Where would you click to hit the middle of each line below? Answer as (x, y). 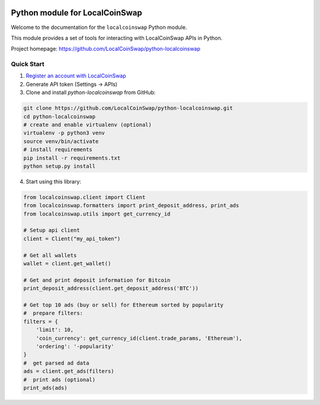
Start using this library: (53, 181)
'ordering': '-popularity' (75, 346)
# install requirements (58, 150)
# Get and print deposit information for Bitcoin (97, 280)
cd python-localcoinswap (60, 116)
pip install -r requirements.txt (72, 158)
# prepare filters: (53, 313)
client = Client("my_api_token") (72, 239)
